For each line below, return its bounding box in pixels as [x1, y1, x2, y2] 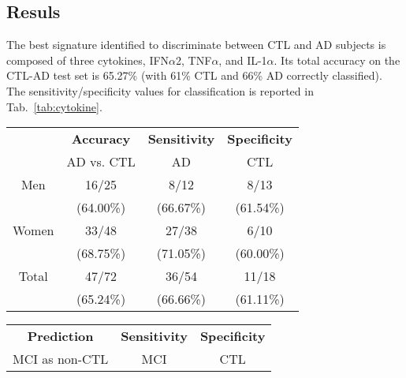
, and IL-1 [218, 51, 267, 68]
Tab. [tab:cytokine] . [6, 98, 102, 114]
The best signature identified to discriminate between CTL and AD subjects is [6, 36, 386, 53]
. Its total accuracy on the [274, 51, 400, 68]
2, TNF [176, 51, 212, 68]
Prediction [27, 327, 94, 346]
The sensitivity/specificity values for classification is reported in [6, 82, 314, 99]
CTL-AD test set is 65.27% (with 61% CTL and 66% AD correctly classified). [6, 67, 382, 84]
